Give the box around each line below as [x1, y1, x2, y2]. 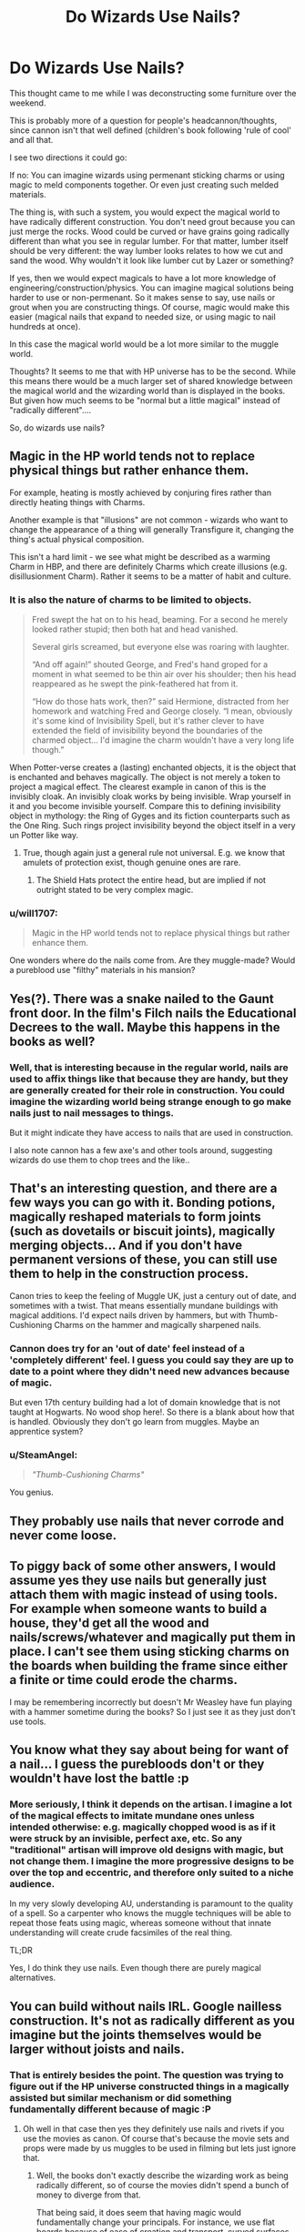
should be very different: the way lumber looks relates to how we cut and [9, 245, 284, 256]
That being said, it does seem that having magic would [36, 2207, 241, 2218]
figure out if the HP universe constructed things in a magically [9, 2080, 290, 2093]
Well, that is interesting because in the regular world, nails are [9, 1060, 289, 1073]
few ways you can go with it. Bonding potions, [9, 1195, 276, 1211]
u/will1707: [9, 907, 58, 919]
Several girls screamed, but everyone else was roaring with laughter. [31, 642, 290, 653]
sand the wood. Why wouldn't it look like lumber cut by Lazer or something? [9, 255, 294, 266]
